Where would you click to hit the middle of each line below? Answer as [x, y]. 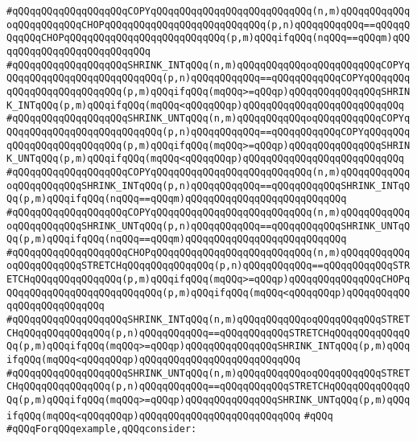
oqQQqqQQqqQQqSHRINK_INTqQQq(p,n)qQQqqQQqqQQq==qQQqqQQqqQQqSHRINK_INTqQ [208, 185]
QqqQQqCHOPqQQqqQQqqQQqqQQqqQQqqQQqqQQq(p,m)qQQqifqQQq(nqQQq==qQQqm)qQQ [208, 38]
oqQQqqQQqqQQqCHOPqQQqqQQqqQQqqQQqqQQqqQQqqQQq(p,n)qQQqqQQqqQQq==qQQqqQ [208, 25]
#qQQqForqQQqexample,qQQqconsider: [102, 429]
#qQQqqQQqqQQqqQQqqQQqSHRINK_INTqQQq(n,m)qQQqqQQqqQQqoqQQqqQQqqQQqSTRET [208, 320]
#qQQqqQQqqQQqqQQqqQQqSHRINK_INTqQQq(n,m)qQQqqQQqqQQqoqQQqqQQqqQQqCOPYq [208, 65]
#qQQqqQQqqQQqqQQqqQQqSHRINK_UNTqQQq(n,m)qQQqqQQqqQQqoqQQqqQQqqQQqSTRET [208, 373]
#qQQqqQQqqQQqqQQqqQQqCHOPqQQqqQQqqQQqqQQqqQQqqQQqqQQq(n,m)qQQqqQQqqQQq [208, 252]
